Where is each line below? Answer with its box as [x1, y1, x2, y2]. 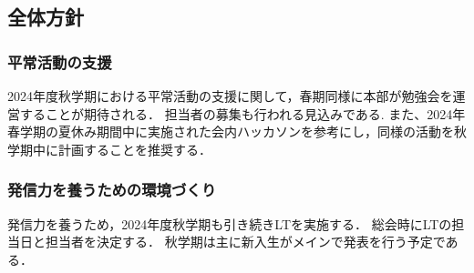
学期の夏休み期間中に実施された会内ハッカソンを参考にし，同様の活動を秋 [19, 122, 467, 141]
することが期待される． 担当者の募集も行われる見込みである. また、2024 [19, 104, 453, 123]
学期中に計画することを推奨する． [7, 139, 211, 158]
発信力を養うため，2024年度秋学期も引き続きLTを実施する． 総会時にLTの [7, 214, 452, 233]
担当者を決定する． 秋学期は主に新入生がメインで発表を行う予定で [45, 232, 446, 251]
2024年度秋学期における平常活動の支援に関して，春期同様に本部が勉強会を [7, 86, 453, 105]
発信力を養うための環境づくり [7, 178, 217, 201]
